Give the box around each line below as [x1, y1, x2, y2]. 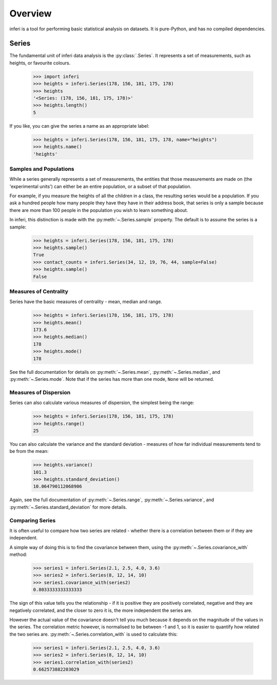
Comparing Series [9, 517, 56, 524]
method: [9, 551, 28, 558]
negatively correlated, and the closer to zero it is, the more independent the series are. [9, 607, 192, 613]
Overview [9, 8, 52, 19]
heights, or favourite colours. [9, 60, 71, 66]
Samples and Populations [9, 165, 74, 172]
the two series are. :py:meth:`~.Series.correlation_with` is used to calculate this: [9, 631, 178, 637]
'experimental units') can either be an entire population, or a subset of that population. [9, 183, 192, 189]
